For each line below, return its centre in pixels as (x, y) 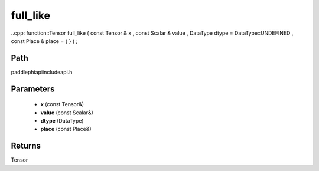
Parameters (33, 89)
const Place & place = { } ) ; (44, 41)
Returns (26, 146)
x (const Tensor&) (62, 104)
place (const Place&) (66, 129)
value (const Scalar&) (67, 113)
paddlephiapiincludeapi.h (42, 72)
